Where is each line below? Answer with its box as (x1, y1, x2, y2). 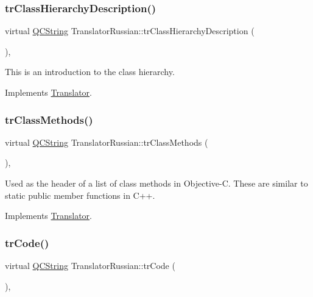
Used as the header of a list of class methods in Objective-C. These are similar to (5, 177, 308, 189)
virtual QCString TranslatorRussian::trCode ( (5, 259, 175, 271)
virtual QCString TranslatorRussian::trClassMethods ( (5, 135, 208, 148)
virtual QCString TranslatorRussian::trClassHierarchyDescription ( (5, 24, 255, 37)
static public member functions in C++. (5, 188, 155, 201)
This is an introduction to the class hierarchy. (5, 65, 175, 78)
